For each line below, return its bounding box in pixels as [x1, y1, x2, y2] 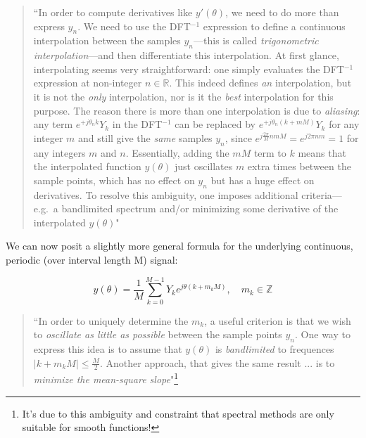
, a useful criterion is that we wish [204, 313, 351, 328]
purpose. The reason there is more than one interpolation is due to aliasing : [33, 103, 360, 117]
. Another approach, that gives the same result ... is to [99, 355, 335, 370]
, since [225, 130, 252, 145]
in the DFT [112, 117, 163, 131]
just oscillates [174, 159, 233, 174]
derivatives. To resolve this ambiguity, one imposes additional [33, 187, 298, 202]
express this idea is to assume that [33, 342, 182, 356]
